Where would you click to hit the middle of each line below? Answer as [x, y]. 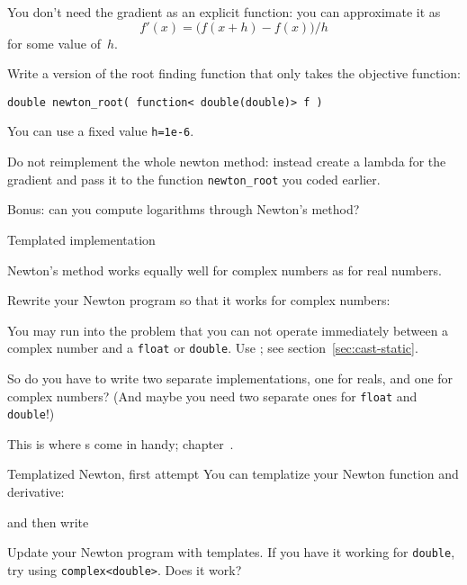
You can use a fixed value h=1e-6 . [101, 131]
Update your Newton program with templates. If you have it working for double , [231, 552]
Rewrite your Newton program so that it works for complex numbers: [199, 300]
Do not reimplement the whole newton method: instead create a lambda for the [227, 162]
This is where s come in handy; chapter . [121, 443]
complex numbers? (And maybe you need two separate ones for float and [212, 396]
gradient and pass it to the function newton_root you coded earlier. [194, 179]
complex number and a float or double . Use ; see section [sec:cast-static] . [213, 348]
